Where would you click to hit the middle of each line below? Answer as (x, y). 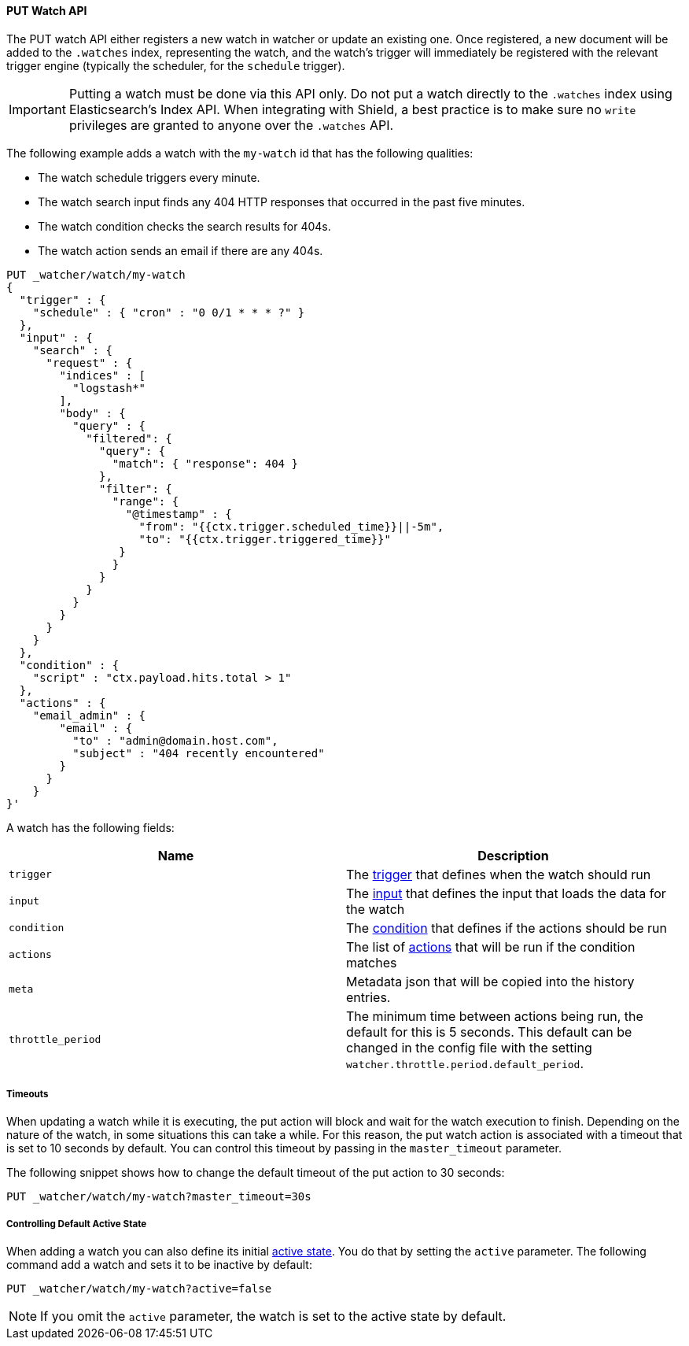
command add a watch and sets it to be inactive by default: (159, 1265)
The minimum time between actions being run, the (495, 1016)
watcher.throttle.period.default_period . (465, 1063)
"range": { (146, 501)
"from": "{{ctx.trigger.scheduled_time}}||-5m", (291, 526)
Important (37, 109)
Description (513, 855)
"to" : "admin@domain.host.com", (175, 740)
